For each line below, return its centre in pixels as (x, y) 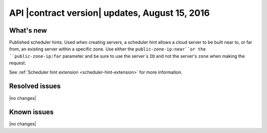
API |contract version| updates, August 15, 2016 (110, 13)
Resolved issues (35, 86)
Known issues (31, 112)
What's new (28, 30)
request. (18, 63)
